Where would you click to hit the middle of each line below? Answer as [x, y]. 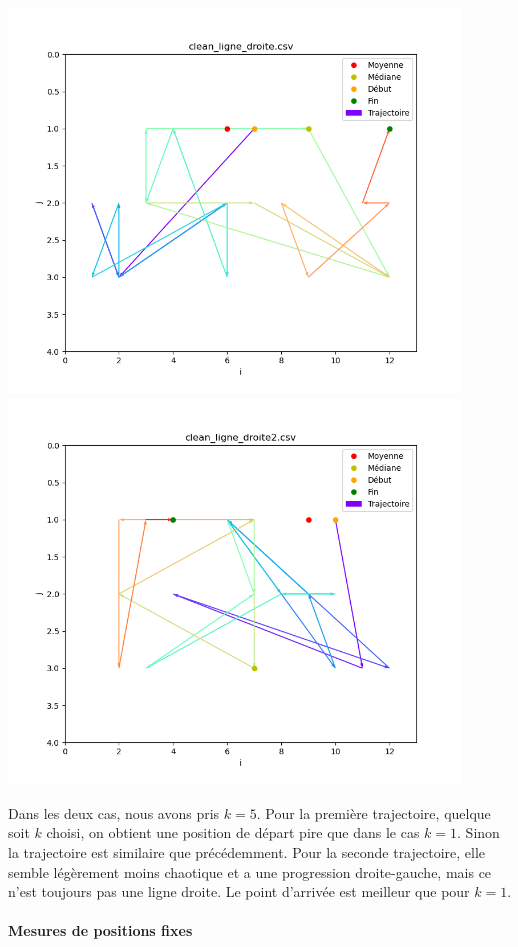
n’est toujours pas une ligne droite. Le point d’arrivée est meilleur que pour [239, 891]
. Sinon [478, 832]
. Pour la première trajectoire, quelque [373, 812]
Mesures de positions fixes [100, 930]
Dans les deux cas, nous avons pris [114, 812]
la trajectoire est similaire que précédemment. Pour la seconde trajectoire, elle [247, 852]
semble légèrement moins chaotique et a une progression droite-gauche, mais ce [250, 871]
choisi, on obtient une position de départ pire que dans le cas [233, 832]
